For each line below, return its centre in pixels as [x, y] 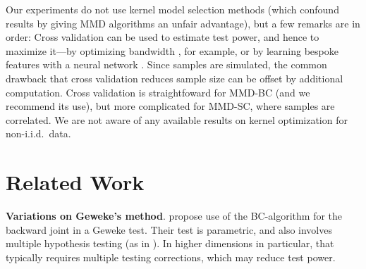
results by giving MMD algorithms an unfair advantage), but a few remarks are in [183, 23]
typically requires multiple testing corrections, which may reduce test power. [171, 257]
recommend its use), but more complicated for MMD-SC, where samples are [170, 106]
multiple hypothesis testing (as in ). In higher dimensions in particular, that [170, 243]
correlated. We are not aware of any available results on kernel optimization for [177, 119]
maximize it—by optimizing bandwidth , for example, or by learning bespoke [172, 50]
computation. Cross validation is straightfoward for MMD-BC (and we [158, 92]
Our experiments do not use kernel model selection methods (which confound [172, 9]
